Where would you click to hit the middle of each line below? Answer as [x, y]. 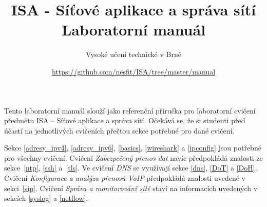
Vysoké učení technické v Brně [133, 54]
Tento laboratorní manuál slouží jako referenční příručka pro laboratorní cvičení [130, 110]
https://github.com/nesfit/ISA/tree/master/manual [133, 71]
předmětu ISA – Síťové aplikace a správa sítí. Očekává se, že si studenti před [125, 120]
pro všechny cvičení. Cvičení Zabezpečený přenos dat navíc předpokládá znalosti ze [133, 157]
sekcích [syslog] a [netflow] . [46, 198]
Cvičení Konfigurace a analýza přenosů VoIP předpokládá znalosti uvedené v [125, 178]
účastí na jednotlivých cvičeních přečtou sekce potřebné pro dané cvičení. [119, 130]
